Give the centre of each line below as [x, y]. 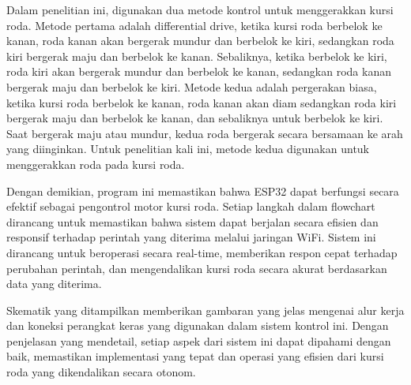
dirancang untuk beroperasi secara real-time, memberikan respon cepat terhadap [202, 252]
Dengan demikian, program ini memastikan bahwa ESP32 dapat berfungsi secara [203, 191]
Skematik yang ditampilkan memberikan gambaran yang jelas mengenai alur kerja [205, 310]
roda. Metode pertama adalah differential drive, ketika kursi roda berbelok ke [194, 25]
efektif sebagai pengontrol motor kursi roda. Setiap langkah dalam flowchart [191, 206]
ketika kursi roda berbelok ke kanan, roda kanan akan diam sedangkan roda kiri [202, 102]
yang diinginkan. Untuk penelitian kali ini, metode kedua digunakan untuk [188, 149]
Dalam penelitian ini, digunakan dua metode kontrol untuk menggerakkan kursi [200, 9]
